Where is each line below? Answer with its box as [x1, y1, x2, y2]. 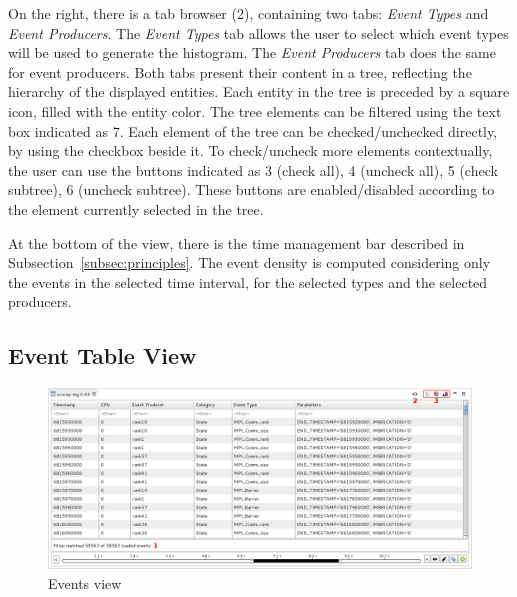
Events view [48, 573, 122, 594]
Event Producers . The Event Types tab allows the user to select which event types [8, 22, 509, 43]
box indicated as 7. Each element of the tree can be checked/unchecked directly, [8, 120, 498, 141]
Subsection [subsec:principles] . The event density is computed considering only [8, 252, 491, 273]
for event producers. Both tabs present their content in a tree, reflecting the [8, 61, 472, 82]
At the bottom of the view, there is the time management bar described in [8, 232, 465, 253]
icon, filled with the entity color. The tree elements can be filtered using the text [8, 100, 502, 121]
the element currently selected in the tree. [8, 198, 264, 219]
